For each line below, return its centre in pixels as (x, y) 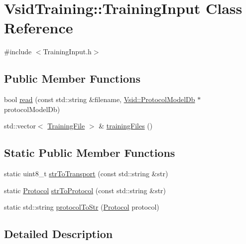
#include (18, 52)
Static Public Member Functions (90, 153)
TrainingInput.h (67, 52)
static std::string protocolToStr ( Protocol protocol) (82, 207)
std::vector (20, 126)
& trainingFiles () (126, 126)
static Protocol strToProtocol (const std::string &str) (85, 190)
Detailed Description (59, 234)
